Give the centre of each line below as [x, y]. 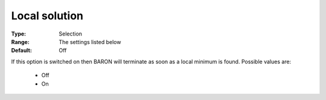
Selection [71, 34]
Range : [20, 42]
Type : [19, 34]
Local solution [47, 16]
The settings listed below [90, 42]
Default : [22, 51]
